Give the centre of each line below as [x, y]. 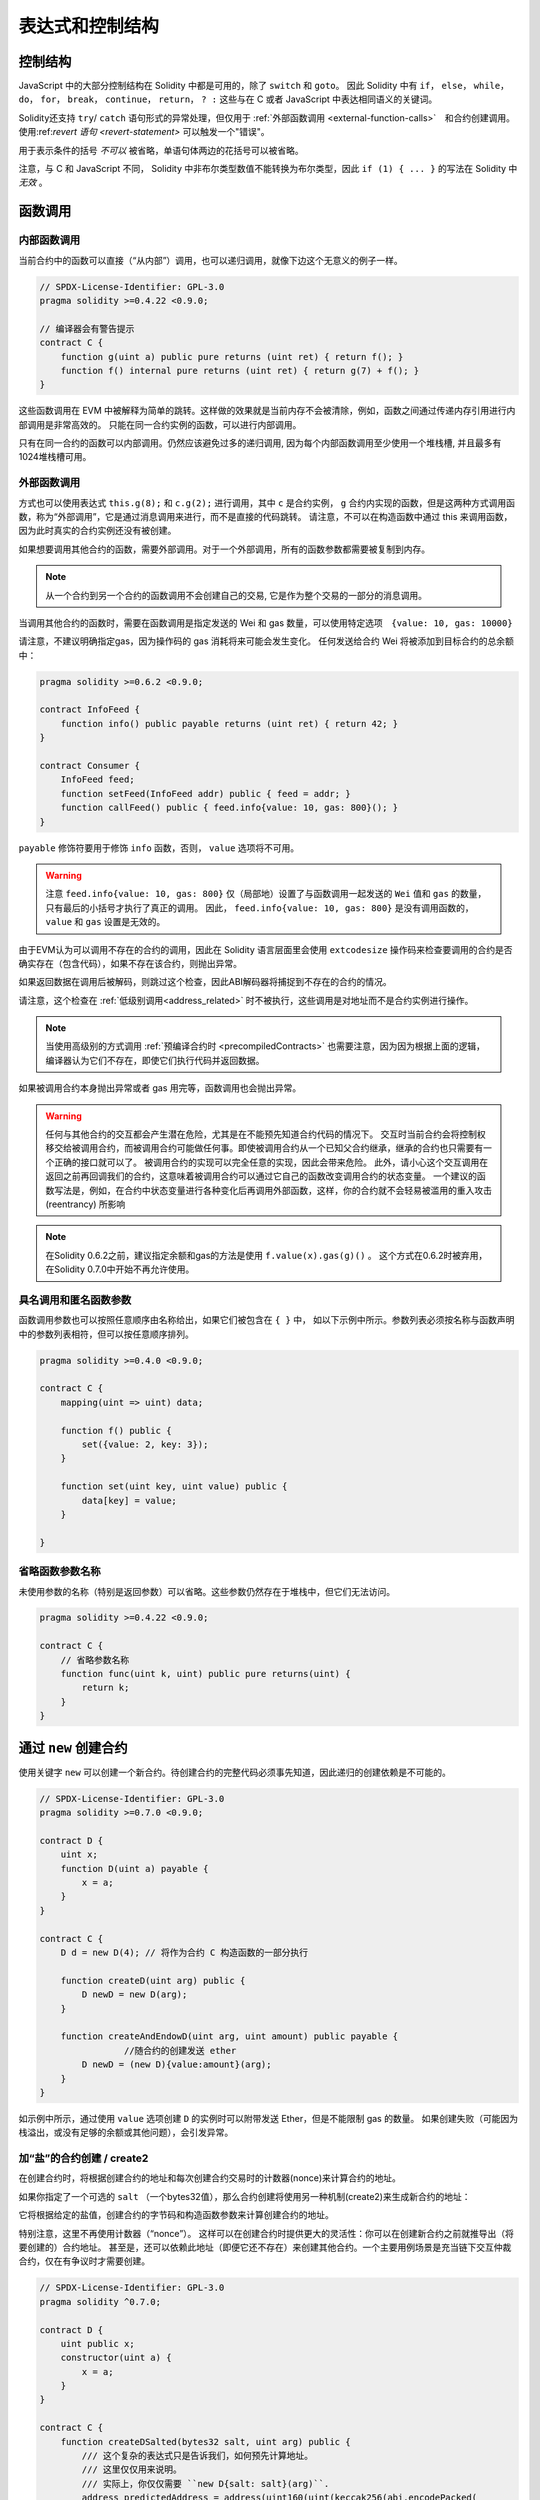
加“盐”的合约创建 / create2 [83, 2158]
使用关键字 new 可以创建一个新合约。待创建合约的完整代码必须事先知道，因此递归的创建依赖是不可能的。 [235, 1772]
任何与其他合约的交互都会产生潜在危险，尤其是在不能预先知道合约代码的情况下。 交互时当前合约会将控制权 [265, 1134]
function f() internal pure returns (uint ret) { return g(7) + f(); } [240, 370]
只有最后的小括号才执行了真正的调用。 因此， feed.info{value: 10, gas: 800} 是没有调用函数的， [259, 907]
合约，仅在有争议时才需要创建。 [84, 2261]
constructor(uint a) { [116, 2358]
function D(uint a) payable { [134, 1868]
